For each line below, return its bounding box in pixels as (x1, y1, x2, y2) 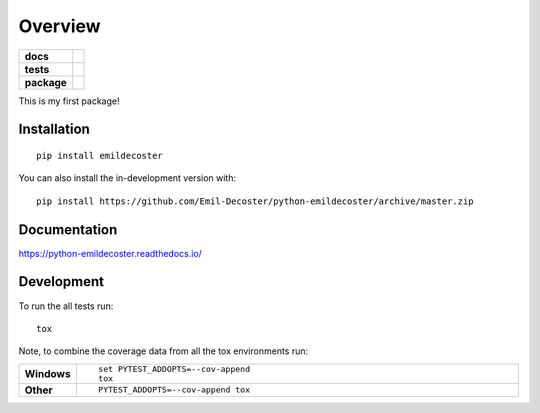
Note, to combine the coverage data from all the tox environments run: (18, 345, 309, 357)
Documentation (18, 221, 118, 238)
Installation (18, 121, 90, 138)
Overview (18, 15, 101, 37)
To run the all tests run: (18, 300, 114, 312)
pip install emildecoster (36, 150, 164, 161)
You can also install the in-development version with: (18, 172, 237, 184)
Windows (24, 366, 71, 380)
